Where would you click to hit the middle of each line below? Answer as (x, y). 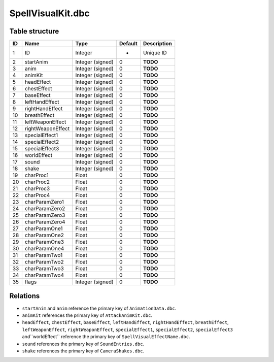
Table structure (34, 31)
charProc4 (37, 195)
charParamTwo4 (44, 275)
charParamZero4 (45, 222)
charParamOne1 (44, 228)
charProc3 (37, 189)
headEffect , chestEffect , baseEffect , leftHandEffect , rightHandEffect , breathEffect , (125, 322)
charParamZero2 (45, 209)
